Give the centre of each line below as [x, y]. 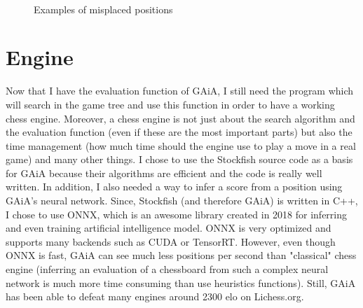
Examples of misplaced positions [103, 9]
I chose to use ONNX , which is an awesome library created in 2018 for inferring [177, 214]
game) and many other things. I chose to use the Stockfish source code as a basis [179, 159]
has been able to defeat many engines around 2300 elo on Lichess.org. [155, 296]
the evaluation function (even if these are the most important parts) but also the [179, 132]
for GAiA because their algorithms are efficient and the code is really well [164, 173]
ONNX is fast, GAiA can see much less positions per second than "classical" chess [181, 255]
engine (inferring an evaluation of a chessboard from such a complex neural [167, 269]
